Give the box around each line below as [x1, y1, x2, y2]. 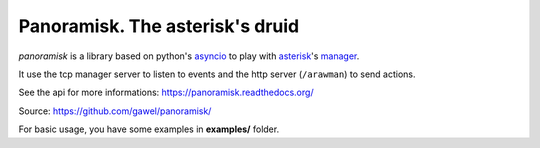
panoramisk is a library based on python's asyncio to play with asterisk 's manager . [18, 50, 360, 62]
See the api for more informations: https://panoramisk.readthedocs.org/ [18, 86, 314, 99]
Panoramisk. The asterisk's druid [18, 15, 300, 37]
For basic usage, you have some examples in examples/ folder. [18, 123, 280, 135]
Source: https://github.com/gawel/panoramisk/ [18, 105, 212, 117]
